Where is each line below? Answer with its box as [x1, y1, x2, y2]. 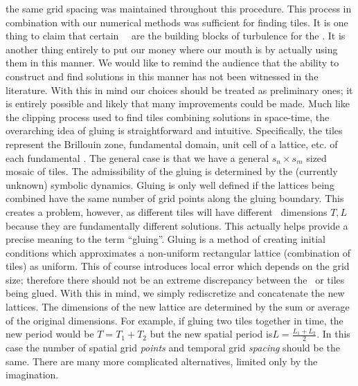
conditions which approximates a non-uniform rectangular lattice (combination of [6, 245, 351, 259]
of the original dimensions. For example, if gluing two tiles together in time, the [6, 313, 343, 327]
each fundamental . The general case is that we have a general [6, 150, 269, 165]
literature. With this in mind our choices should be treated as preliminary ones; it [6, 82, 353, 97]
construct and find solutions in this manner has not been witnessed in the [6, 68, 319, 83]
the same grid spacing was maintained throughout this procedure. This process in [6, 1, 352, 15]
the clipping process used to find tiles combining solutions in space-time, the [6, 109, 330, 124]
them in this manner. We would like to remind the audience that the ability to [6, 55, 339, 70]
